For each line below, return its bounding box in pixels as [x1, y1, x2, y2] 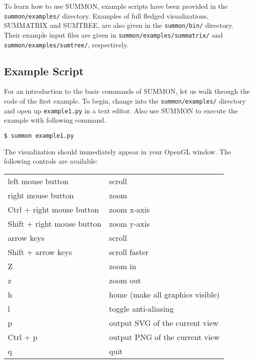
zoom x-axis [109, 203, 150, 215]
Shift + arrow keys [8, 246, 72, 257]
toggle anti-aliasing [109, 302, 174, 314]
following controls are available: [4, 156, 98, 166]
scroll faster [109, 246, 148, 257]
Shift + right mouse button [8, 217, 102, 229]
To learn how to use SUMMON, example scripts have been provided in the [4, 1, 228, 11]
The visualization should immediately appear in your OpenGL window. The [4, 146, 232, 156]
